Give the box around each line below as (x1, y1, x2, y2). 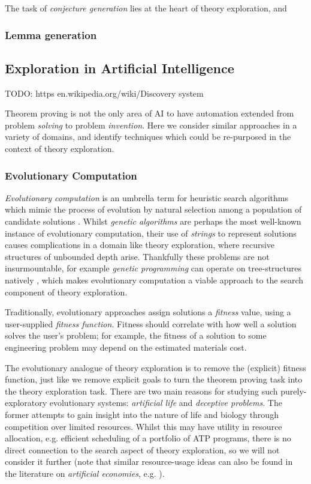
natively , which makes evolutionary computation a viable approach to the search (5, 273, 304, 286)
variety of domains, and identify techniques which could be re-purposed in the (5, 130, 291, 143)
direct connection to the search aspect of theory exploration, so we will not (5, 443, 280, 456)
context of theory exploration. (5, 142, 114, 155)
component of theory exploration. (5, 285, 128, 298)
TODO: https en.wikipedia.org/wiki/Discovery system (5, 86, 204, 99)
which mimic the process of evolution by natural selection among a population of (5, 203, 302, 216)
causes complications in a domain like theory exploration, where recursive (5, 238, 275, 251)
